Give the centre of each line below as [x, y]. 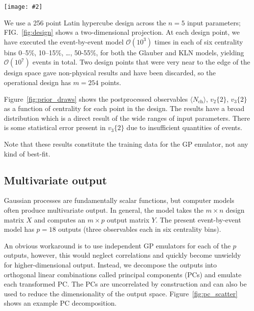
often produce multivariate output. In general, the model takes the [104, 210]
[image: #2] [23, 7]
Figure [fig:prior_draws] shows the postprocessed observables [96, 99]
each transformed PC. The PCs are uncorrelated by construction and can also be [125, 284]
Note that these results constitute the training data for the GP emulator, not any [126, 144]
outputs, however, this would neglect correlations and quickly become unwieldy [123, 255]
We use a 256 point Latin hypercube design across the [85, 22]
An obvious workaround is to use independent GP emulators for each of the [117, 245]
